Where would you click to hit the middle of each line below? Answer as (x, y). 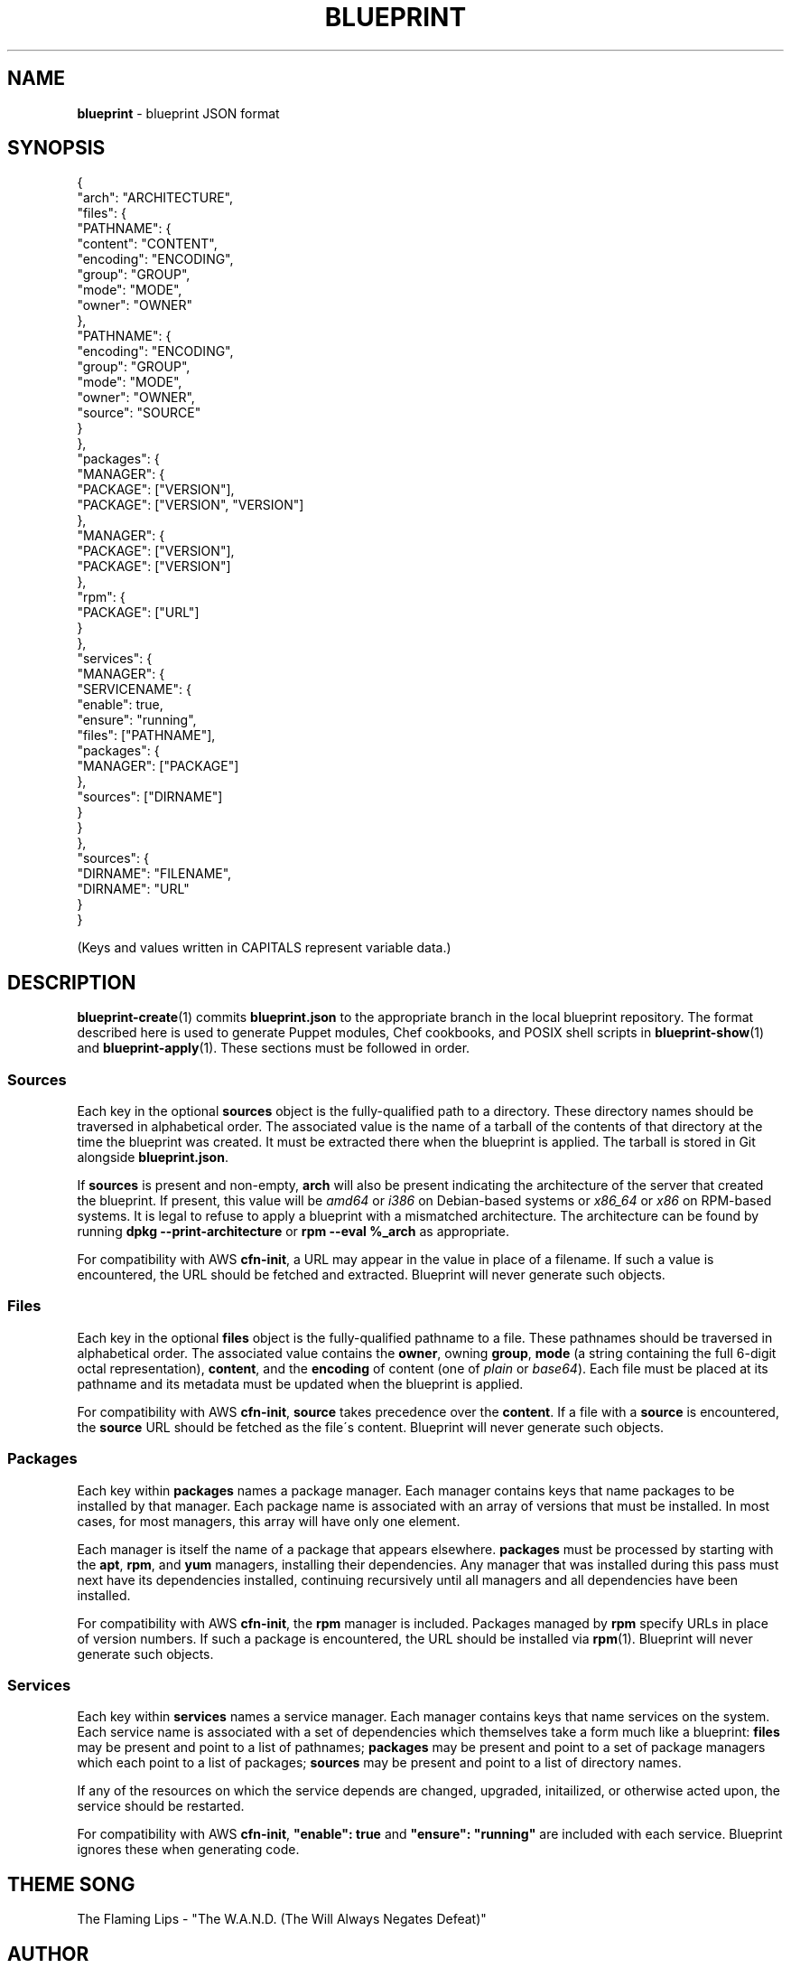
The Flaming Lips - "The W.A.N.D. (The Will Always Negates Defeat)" (282, 1919)
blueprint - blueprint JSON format (178, 113)
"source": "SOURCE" (139, 413)
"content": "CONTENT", (147, 244)
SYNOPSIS (56, 148)
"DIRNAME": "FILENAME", (154, 874)
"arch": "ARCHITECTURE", (155, 198)
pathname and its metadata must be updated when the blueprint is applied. (300, 1383)
